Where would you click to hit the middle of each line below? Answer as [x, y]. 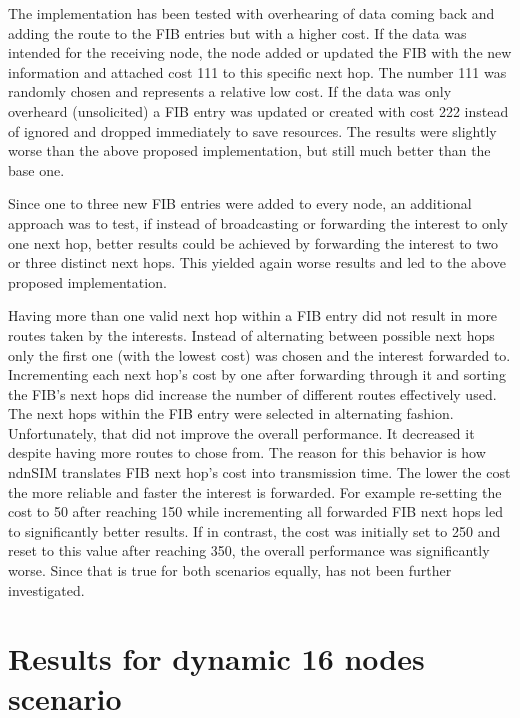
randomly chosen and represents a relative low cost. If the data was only [230, 91]
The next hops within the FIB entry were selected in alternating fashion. [231, 413]
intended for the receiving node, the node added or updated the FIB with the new [260, 52]
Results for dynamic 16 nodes [216, 658]
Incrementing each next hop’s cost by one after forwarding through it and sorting [257, 374]
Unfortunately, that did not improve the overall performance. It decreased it [241, 432]
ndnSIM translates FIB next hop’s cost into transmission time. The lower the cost [259, 472]
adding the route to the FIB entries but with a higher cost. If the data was [237, 32]
